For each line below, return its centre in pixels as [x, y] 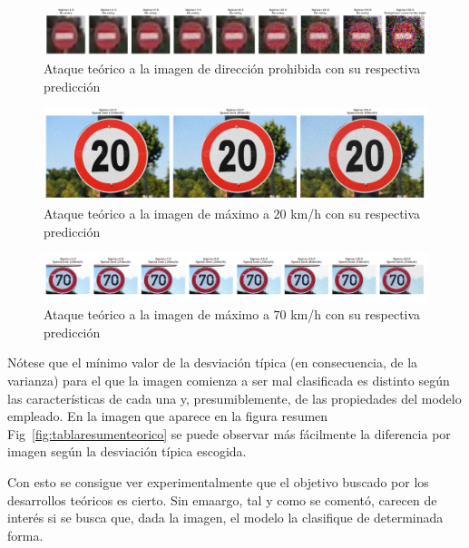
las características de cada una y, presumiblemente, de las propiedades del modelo [234, 398]
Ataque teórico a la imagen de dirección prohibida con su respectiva [232, 68]
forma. [25, 535]
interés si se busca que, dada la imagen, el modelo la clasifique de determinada [225, 518]
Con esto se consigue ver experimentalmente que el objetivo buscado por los [218, 481]
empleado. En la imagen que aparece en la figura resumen [168, 416]
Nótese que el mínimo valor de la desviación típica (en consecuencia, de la [213, 362]
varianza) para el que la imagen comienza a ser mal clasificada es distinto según [229, 381]
